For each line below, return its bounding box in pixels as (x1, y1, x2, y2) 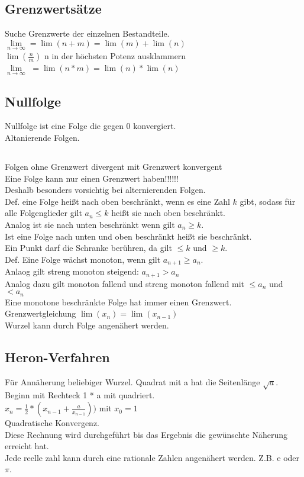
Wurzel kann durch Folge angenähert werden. (5, 318, 169, 331)
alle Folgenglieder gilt (5, 207, 82, 219)
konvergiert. (133, 120, 176, 132)
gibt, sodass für (240, 195, 296, 207)
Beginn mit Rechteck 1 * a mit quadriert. (5, 389, 155, 401)
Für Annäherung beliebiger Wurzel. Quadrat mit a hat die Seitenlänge (5, 375, 260, 388)
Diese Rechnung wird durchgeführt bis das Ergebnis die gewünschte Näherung (5, 428, 287, 440)
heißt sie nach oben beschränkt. (111, 207, 225, 219)
